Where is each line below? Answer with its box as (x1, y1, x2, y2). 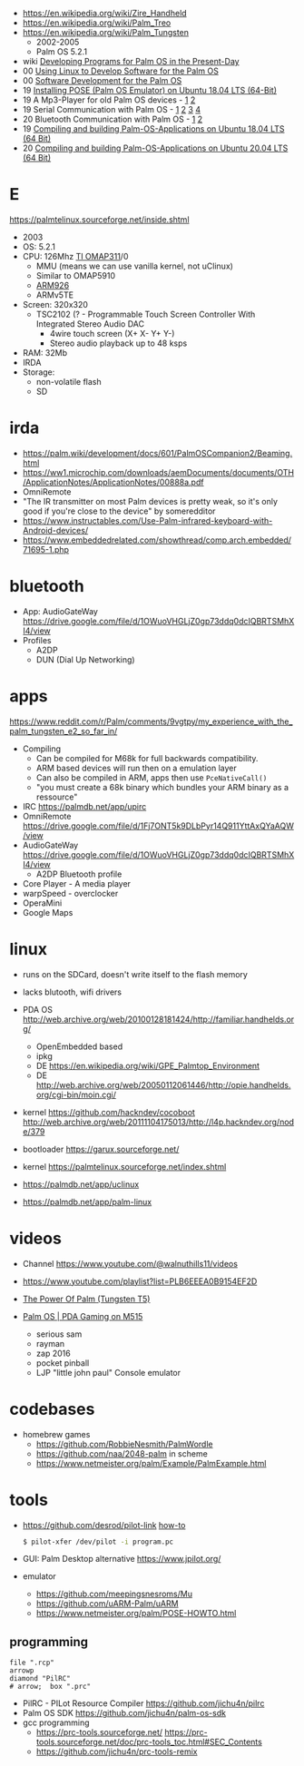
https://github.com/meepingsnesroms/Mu (35, 1588, 193, 1600)
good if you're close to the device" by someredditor (22, 505, 216, 516)
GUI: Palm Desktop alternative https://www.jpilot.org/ (22, 1554, 221, 1565)
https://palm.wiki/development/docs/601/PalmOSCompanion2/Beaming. (22, 447, 293, 458)
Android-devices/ (22, 525, 89, 535)
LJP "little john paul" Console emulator (35, 1367, 181, 1378)
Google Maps (22, 907, 74, 917)
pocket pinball (35, 1357, 90, 1369)
